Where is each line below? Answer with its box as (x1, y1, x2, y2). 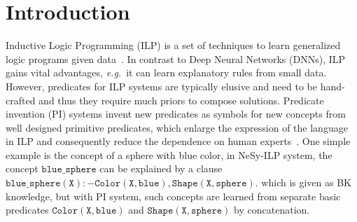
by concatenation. (234, 202, 310, 217)
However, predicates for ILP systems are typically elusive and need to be (6, 78, 317, 93)
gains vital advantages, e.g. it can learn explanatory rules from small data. (6, 65, 327, 80)
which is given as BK (261, 175, 352, 190)
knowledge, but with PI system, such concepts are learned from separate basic (6, 188, 341, 203)
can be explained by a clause (99, 161, 223, 176)
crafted (6, 92, 36, 107)
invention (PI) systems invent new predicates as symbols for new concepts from (6, 106, 346, 121)
